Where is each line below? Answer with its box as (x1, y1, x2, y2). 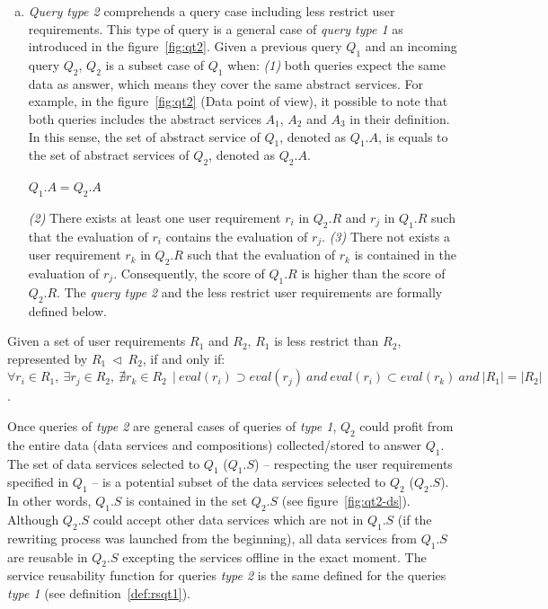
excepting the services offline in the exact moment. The (122, 547, 427, 566)
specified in (7, 472, 69, 491)
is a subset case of (105, 55, 205, 74)
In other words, (7, 491, 92, 510)
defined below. (28, 301, 107, 320)
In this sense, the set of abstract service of (28, 127, 261, 146)
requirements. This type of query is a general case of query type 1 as (28, 19, 403, 38)
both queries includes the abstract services (28, 109, 261, 128)
